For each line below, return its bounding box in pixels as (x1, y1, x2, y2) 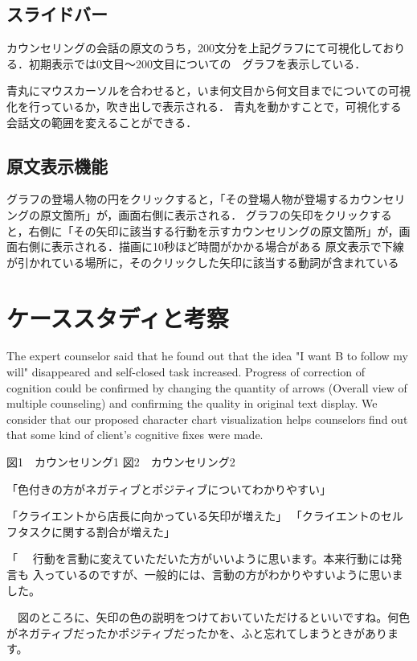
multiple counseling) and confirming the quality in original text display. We (6, 395, 378, 412)
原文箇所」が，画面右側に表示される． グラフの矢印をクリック (39, 206, 370, 223)
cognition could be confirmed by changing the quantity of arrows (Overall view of (6, 379, 407, 396)
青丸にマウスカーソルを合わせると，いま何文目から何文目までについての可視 (6, 82, 411, 99)
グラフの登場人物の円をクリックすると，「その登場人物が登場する (6, 191, 350, 207)
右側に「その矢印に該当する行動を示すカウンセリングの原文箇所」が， (28, 222, 399, 239)
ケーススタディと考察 (6, 301, 229, 334)
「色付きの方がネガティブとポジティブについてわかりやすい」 (6, 480, 331, 497)
